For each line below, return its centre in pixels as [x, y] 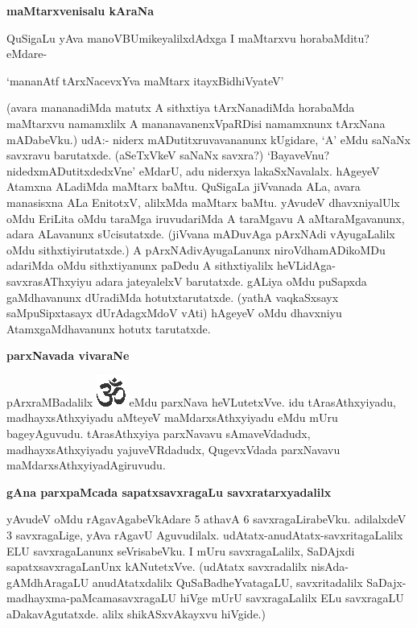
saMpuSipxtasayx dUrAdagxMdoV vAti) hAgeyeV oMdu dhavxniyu [174, 313]
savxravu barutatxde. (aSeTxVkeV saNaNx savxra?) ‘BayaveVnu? [168, 155]
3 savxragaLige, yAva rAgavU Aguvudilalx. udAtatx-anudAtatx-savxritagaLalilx [205, 535]
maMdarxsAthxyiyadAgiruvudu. [86, 465]
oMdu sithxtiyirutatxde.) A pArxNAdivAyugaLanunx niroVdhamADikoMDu [196, 249]
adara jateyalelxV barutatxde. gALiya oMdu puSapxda [231, 281]
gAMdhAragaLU [48, 582]
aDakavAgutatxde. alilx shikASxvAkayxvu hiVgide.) [136, 614]
